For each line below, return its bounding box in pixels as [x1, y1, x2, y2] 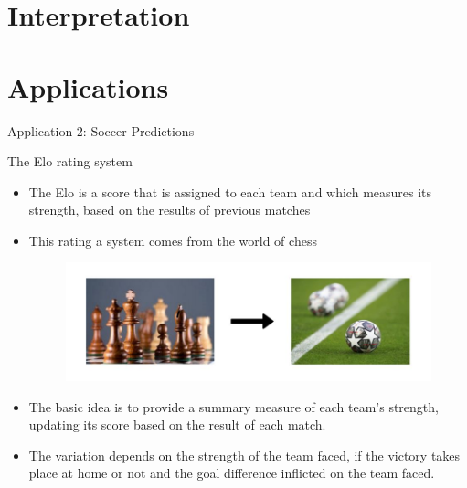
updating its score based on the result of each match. [28, 415, 326, 434]
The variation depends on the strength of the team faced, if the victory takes [28, 445, 461, 464]
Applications [7, 68, 169, 105]
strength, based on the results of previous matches [28, 200, 311, 219]
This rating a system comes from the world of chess [28, 230, 317, 249]
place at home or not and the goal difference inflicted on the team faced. [28, 463, 435, 483]
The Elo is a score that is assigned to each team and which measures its [28, 182, 432, 201]
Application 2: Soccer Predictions [7, 121, 195, 140]
